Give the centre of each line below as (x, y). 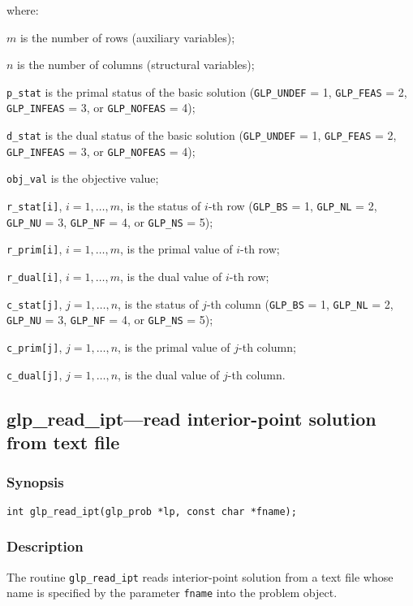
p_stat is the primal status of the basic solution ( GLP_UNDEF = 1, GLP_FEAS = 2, (207, 91)
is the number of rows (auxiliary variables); (127, 37)
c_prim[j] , (34, 347)
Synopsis (35, 482)
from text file (63, 442)
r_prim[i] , (34, 249)
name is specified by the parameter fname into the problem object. (172, 593)
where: (23, 10)
